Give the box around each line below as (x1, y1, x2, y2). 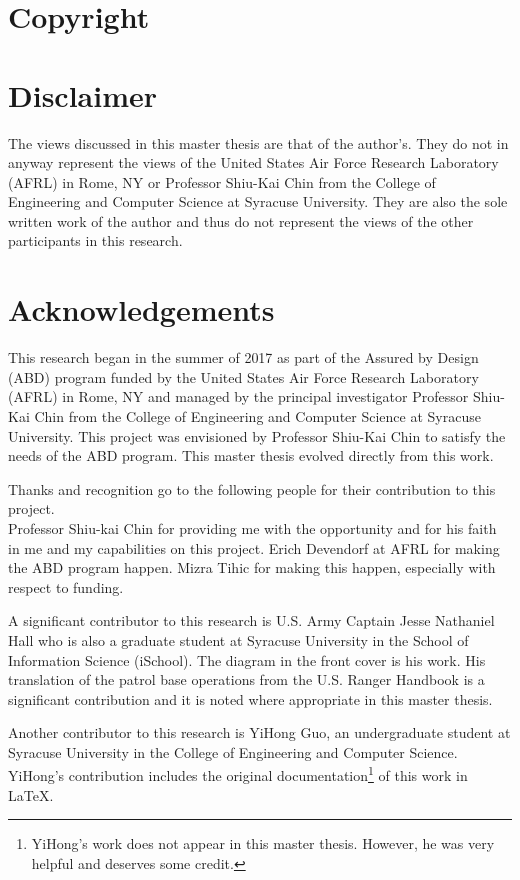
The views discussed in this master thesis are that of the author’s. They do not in (8, 132, 509, 153)
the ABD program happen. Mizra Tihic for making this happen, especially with (8, 557, 496, 578)
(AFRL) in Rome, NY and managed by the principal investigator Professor (8, 386, 469, 407)
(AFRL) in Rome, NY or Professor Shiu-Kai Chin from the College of (8, 171, 436, 192)
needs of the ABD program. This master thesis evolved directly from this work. (8, 445, 494, 466)
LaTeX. (8, 784, 54, 805)
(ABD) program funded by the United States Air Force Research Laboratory (8, 366, 479, 387)
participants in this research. (8, 230, 183, 251)
